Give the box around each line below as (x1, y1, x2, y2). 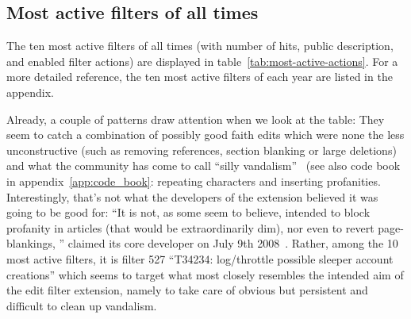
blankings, (6, 235, 56, 252)
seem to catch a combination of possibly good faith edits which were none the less (6, 126, 405, 143)
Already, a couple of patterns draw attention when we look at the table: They (6, 110, 385, 127)
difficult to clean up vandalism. (6, 297, 157, 313)
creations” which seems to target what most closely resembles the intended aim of (6, 266, 404, 282)
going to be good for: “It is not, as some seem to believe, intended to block (6, 204, 371, 221)
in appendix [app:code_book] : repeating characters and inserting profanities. (6, 172, 381, 189)
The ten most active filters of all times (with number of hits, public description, (6, 37, 394, 54)
